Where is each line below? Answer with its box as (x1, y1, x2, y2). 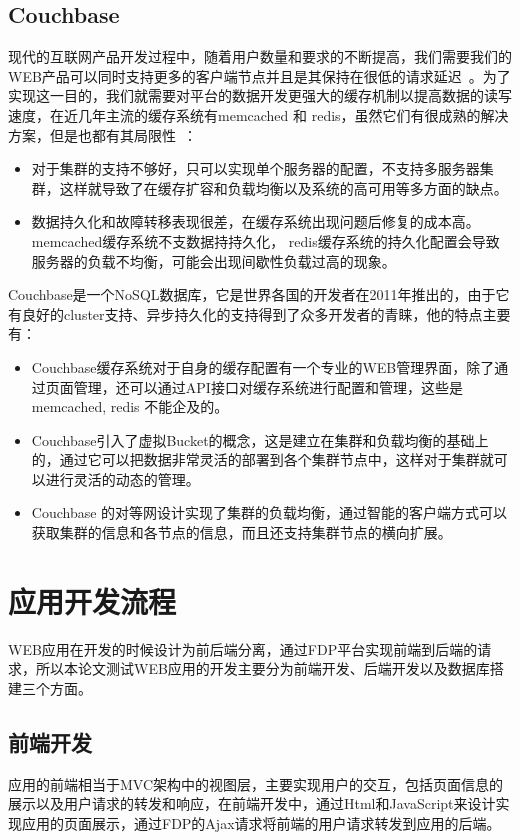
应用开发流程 (8, 580, 177, 621)
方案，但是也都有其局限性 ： (8, 124, 197, 145)
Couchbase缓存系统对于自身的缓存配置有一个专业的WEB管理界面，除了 (31, 356, 495, 377)
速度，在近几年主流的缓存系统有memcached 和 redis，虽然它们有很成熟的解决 (8, 104, 509, 125)
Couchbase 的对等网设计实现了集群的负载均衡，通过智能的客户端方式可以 (31, 502, 508, 523)
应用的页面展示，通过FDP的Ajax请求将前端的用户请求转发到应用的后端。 (21, 812, 501, 833)
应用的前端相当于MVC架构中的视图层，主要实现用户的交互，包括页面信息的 (8, 773, 504, 794)
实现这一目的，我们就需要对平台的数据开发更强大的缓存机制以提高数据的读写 (8, 85, 512, 106)
